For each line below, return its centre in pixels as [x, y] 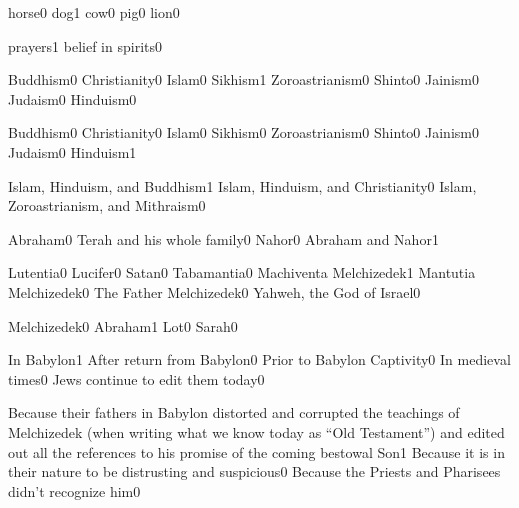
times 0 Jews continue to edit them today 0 [136, 378]
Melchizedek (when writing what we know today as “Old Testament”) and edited [256, 431]
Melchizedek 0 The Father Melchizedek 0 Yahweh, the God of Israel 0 [214, 291]
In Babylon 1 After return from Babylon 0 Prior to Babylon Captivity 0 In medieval [259, 359]
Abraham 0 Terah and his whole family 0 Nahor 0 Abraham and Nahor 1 [223, 238]
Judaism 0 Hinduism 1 [72, 151]
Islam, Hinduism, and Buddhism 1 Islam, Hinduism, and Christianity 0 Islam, [242, 185]
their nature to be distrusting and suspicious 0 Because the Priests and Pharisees [254, 471]
